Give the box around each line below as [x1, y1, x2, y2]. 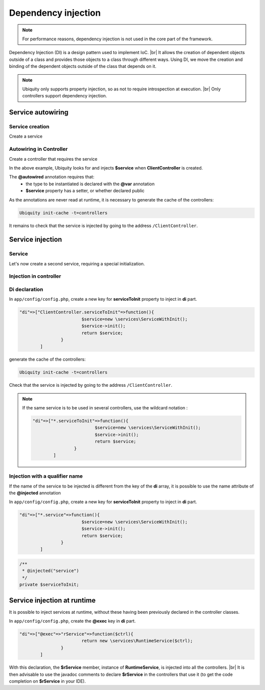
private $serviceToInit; [19, 582, 79, 587]
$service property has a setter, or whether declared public [26, 188, 145, 194]
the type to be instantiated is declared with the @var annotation [26, 181, 155, 187]
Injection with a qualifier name [9, 473, 83, 480]
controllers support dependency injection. [22, 93, 107, 99]
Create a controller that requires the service [9, 156, 98, 162]
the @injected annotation [9, 490, 61, 496]
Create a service [9, 133, 43, 140]
